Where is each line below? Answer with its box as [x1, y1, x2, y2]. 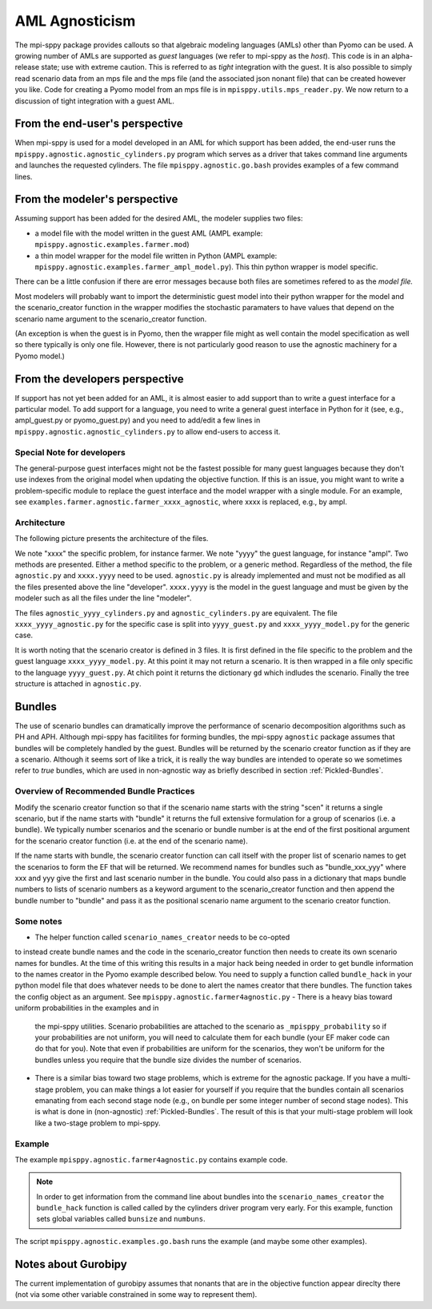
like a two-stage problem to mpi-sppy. [34, 1118, 161, 1128]
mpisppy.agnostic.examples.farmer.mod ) [34, 240, 190, 249]
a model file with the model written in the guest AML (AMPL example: [34, 228, 263, 238]
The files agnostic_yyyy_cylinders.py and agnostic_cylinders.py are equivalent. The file [14, 608, 338, 617]
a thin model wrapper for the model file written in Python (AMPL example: [34, 251, 278, 261]
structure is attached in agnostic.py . [14, 679, 142, 689]
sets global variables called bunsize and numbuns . [36, 1214, 206, 1224]
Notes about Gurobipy [14, 1257, 127, 1271]
